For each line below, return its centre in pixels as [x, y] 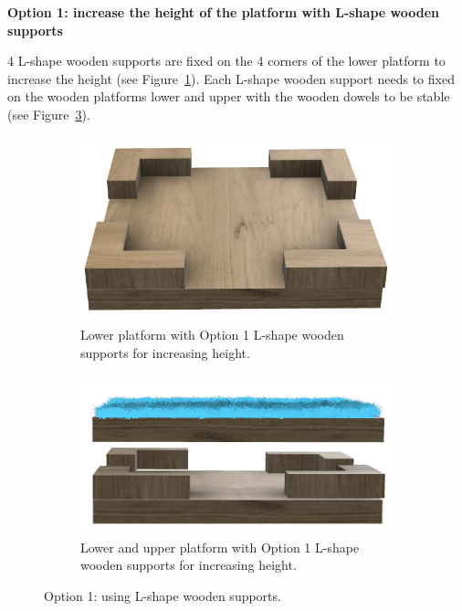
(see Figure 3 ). [49, 114]
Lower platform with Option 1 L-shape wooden [212, 335]
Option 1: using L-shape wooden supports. [163, 595]
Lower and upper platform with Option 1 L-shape [220, 547]
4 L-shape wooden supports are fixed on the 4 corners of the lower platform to [226, 61]
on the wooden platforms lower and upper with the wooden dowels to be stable [229, 96]
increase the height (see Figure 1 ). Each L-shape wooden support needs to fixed [231, 78]
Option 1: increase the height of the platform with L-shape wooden [223, 12]
